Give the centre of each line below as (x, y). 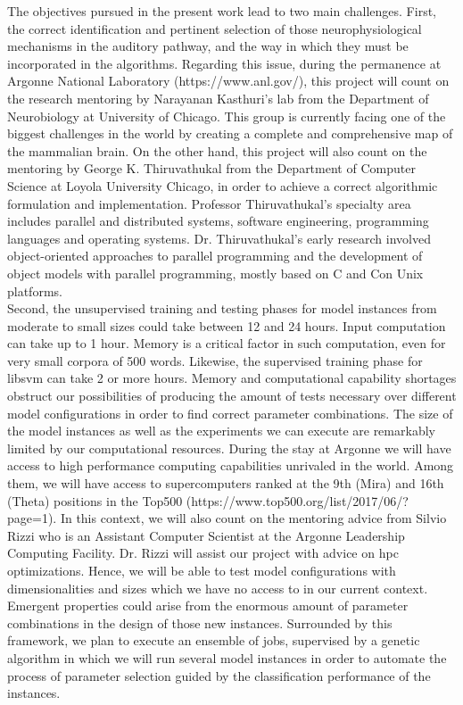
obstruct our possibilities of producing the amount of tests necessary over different (232, 396)
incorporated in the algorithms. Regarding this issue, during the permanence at (224, 63)
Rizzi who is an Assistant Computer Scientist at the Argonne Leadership (206, 535)
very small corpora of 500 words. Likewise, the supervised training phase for (215, 360)
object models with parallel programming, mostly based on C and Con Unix (215, 273)
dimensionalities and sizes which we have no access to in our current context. (218, 588)
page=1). (32, 518)
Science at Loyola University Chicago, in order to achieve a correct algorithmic (223, 185)
